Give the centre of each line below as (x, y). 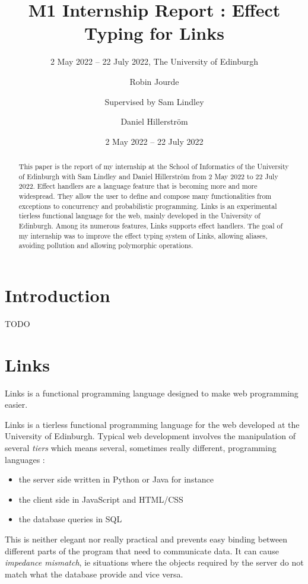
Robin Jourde (154, 81)
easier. (16, 404)
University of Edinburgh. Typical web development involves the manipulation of (150, 436)
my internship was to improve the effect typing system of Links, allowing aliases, (143, 235)
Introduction (58, 295)
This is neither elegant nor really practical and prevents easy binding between (146, 539)
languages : (25, 459)
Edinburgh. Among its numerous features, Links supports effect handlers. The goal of (151, 226)
